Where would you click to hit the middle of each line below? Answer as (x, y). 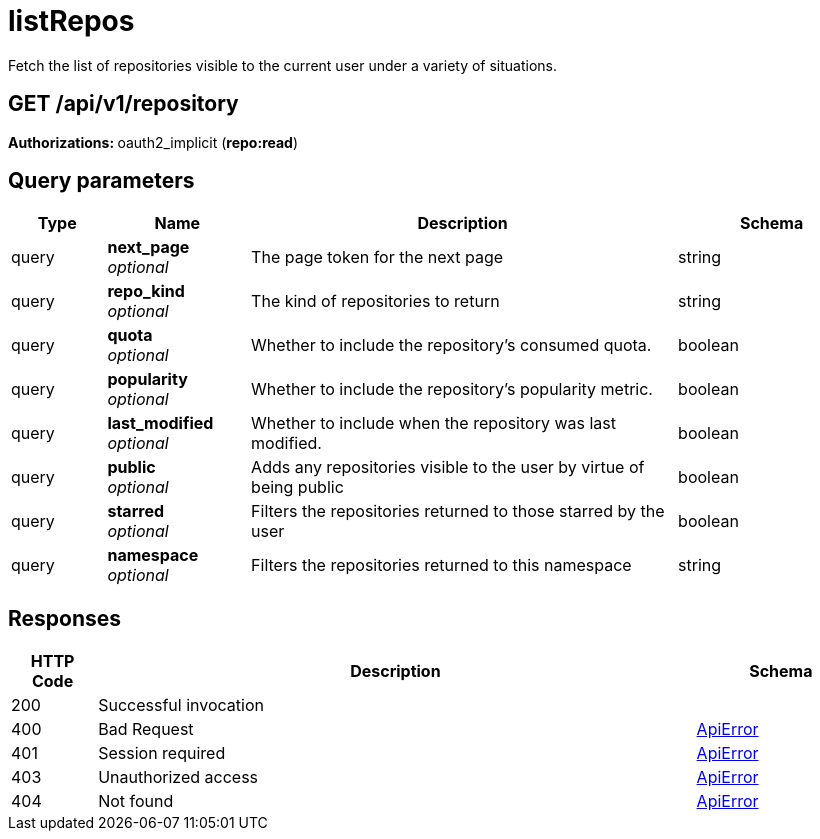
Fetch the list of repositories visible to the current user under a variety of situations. (283, 65)
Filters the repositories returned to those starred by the (458, 511)
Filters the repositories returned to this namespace (441, 565)
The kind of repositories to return (375, 301)
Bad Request (146, 729)
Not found (136, 801)
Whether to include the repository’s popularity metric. (452, 389)
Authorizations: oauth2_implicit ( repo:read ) (153, 142)
